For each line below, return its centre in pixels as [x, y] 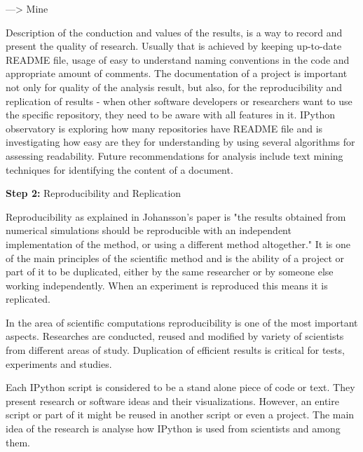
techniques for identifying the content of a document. [119, 169]
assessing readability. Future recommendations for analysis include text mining [174, 155]
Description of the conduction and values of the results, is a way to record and [174, 32]
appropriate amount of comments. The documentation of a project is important [177, 73]
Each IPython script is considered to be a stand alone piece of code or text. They [180, 387]
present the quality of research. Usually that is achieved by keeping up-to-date [174, 46]
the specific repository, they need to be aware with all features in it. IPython [170, 115]
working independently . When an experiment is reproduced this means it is [167, 285]
